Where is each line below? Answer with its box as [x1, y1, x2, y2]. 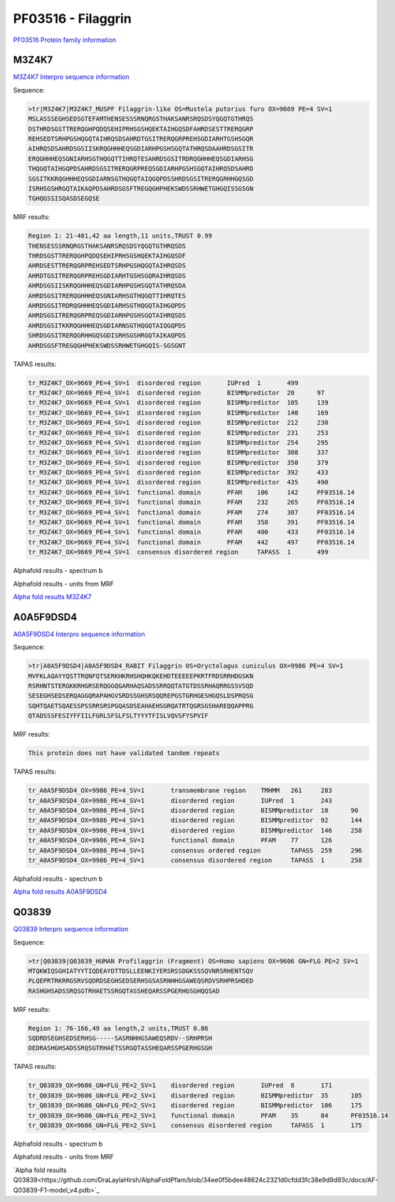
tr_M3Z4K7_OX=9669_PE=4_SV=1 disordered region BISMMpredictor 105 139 [28, 399, 329, 407]
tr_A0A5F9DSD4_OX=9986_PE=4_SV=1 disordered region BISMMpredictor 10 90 [28, 806, 359, 814]
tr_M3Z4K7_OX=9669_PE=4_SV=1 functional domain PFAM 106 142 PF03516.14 [28, 488, 355, 496]
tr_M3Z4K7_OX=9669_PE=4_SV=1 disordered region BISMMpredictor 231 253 [28, 428, 329, 437]
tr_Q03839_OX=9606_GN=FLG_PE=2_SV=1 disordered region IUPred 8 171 [28, 1082, 332, 1090]
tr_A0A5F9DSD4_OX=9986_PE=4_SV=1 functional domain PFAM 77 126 [28, 836, 332, 845]
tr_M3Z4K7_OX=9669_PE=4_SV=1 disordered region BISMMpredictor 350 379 [28, 458, 329, 466]
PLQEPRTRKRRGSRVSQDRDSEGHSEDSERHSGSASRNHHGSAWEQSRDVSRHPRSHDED [28, 977, 254, 985]
